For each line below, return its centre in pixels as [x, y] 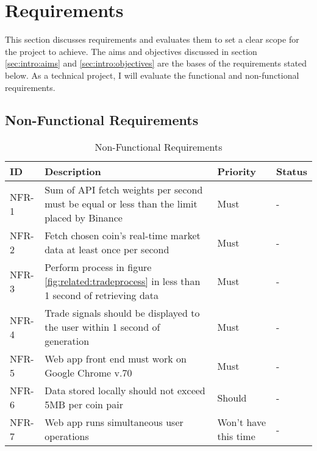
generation [67, 341]
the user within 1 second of [102, 327]
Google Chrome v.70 [88, 373]
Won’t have [242, 422]
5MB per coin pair [84, 405]
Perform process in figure [98, 267]
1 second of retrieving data [102, 295]
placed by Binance [84, 218]
